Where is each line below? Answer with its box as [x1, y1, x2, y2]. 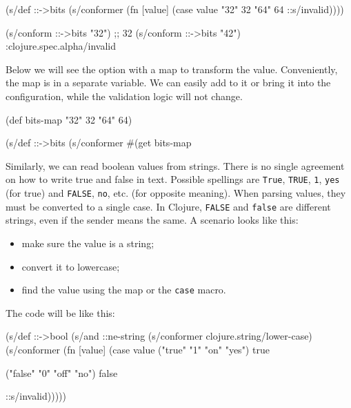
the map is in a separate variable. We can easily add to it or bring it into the [6, 75, 331, 90]
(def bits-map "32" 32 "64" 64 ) [6, 112, 132, 126]
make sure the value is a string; [21, 235, 154, 250]
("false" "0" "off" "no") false [6, 365, 118, 380]
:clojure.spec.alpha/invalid [6, 39, 116, 53]
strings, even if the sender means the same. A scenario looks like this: [6, 213, 299, 227]
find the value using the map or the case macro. [21, 282, 226, 297]
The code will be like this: [6, 305, 115, 320]
